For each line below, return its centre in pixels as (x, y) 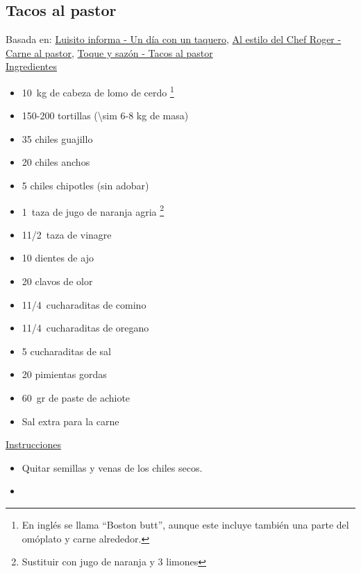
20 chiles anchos (56, 162)
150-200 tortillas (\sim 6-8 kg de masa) (105, 116)
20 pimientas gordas (64, 374)
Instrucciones (33, 444)
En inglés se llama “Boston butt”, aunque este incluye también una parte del (185, 524)
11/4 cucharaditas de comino (84, 304)
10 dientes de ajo (58, 258)
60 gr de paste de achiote (76, 398)
